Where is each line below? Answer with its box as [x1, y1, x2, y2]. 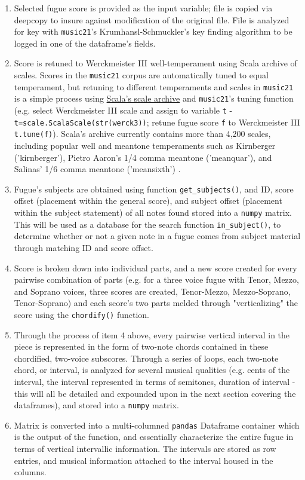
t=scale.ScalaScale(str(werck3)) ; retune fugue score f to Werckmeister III [14, 115, 300, 128]
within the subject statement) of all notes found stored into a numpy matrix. [14, 206, 292, 218]
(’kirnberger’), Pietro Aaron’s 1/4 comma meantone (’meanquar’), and [14, 151, 272, 163]
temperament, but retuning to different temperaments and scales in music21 [14, 80, 294, 93]
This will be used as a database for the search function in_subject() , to [14, 218, 281, 230]
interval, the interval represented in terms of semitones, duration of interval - [14, 375, 295, 387]
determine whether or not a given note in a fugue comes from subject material [14, 230, 301, 242]
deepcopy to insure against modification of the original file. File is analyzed [14, 13, 289, 26]
